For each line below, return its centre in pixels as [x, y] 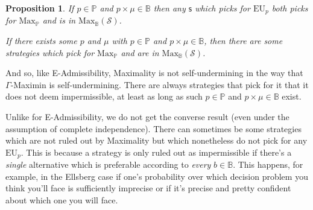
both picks [290, 8]
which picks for [223, 8]
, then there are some [243, 41]
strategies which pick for [50, 52]
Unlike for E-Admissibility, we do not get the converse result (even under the [147, 117]
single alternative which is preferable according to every [108, 164]
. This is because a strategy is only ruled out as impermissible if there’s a [156, 152]
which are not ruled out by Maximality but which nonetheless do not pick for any [156, 140]
